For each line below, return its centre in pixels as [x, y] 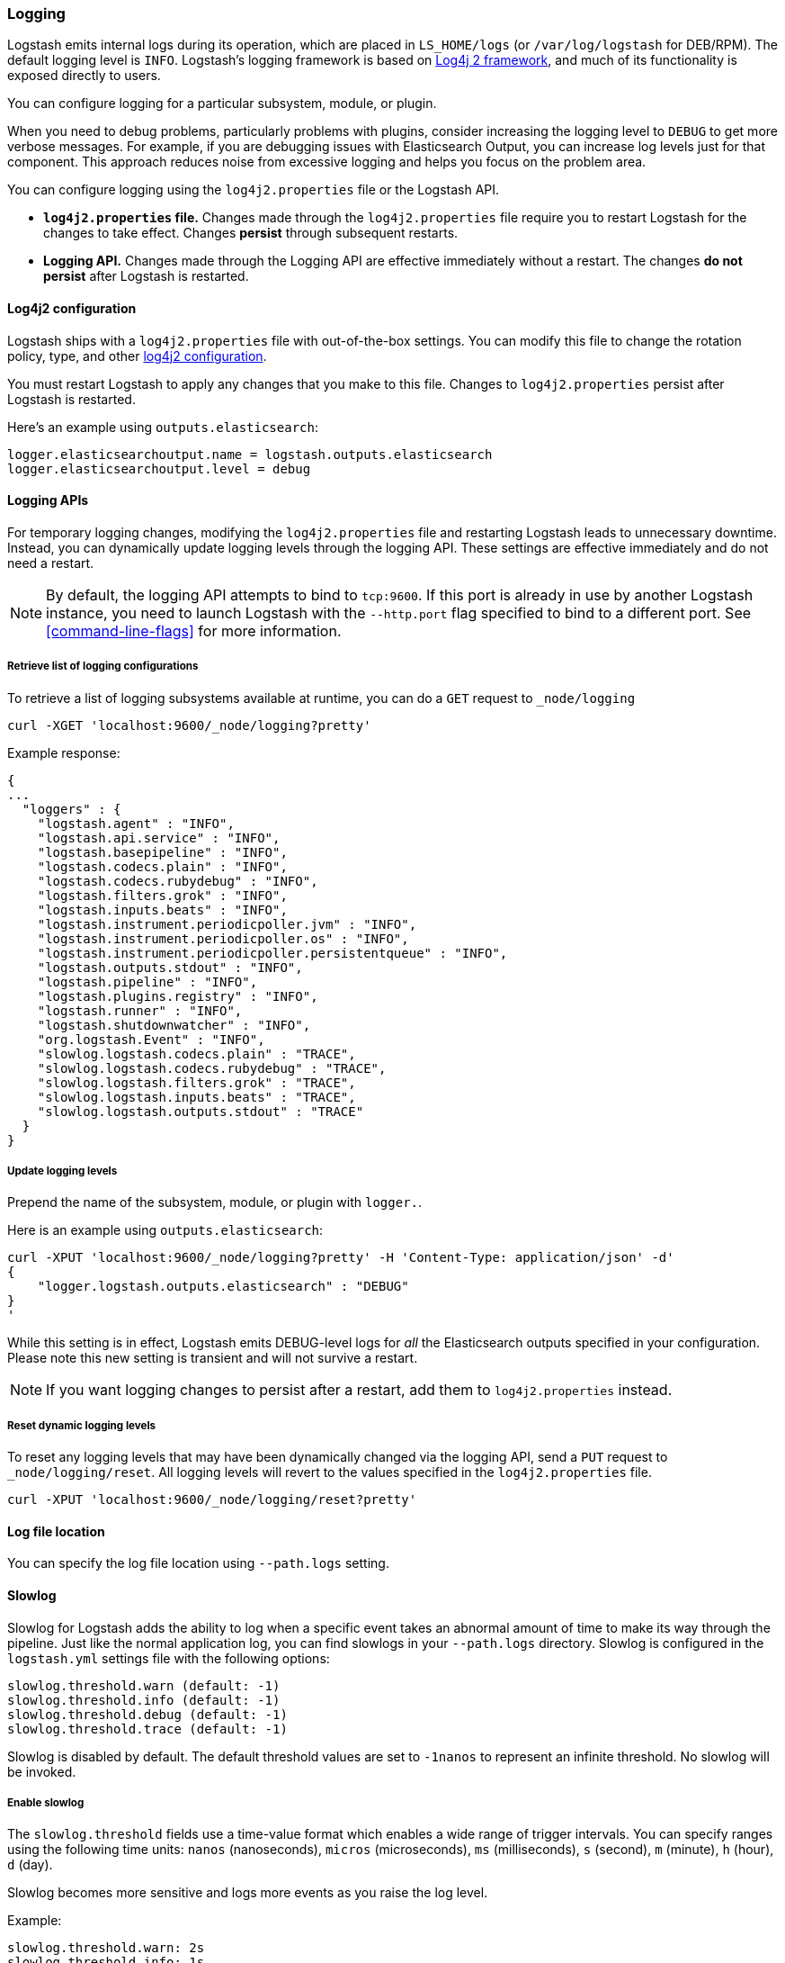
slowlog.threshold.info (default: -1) [144, 1700]
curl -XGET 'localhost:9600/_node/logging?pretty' [189, 725]
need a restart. [51, 563]
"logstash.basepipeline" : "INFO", [162, 852]
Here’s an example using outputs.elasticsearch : [163, 427]
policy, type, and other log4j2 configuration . [137, 356]
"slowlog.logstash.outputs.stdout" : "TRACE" [201, 1111]
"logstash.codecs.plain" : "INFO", [162, 866]
